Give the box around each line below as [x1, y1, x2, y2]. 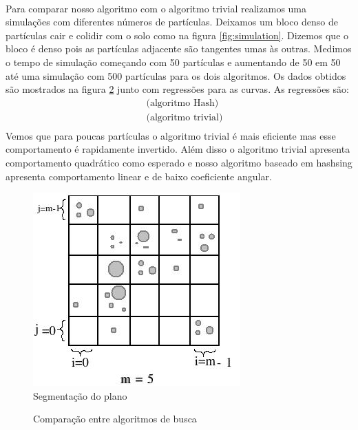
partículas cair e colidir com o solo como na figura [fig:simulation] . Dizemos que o [6, 28, 349, 42]
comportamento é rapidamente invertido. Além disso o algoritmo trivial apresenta [6, 142, 350, 156]
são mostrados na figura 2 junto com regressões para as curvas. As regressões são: [6, 82, 350, 96]
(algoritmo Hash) [146, 98, 219, 108]
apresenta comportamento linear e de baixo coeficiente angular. [6, 169, 272, 183]
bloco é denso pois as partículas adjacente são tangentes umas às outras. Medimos [6, 41, 352, 56]
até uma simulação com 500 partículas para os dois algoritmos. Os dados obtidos [6, 68, 346, 83]
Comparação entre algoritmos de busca [33, 411, 197, 426]
